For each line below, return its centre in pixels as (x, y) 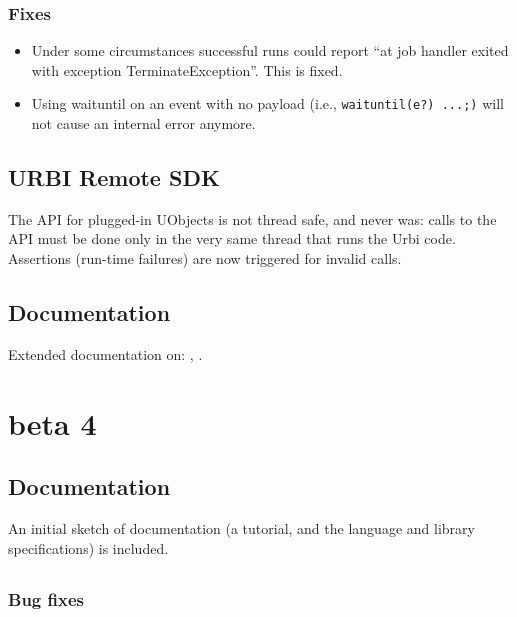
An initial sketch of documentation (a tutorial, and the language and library (241, 528)
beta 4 (52, 422)
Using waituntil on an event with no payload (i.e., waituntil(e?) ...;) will (267, 103)
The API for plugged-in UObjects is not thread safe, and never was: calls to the (252, 218)
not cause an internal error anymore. (143, 123)
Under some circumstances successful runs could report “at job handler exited (270, 50)
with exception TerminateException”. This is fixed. (187, 69)
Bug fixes (46, 598)
